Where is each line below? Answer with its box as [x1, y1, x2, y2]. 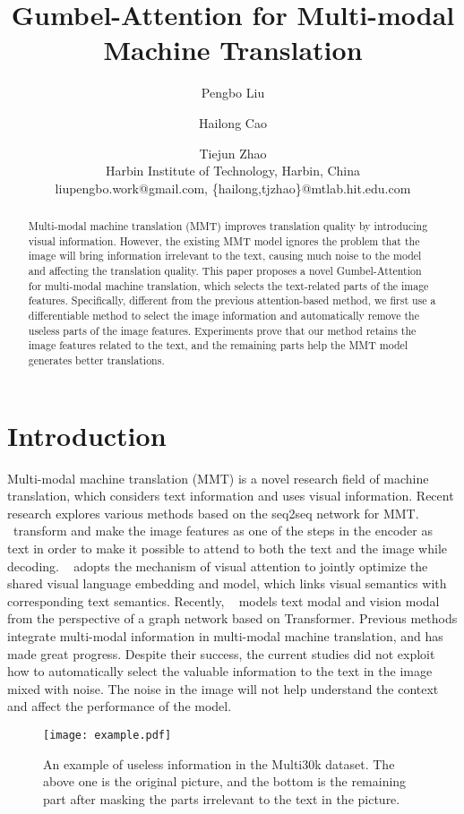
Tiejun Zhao [199, 143, 267, 162]
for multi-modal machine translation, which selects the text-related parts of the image [28, 278, 429, 293]
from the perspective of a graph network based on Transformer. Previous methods [7, 609, 458, 628]
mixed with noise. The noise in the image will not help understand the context [7, 679, 439, 698]
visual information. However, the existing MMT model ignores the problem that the [28, 233, 420, 248]
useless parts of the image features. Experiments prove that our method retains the [28, 322, 417, 338]
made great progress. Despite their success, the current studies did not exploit [7, 644, 435, 663]
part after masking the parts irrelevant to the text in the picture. [43, 789, 400, 808]
